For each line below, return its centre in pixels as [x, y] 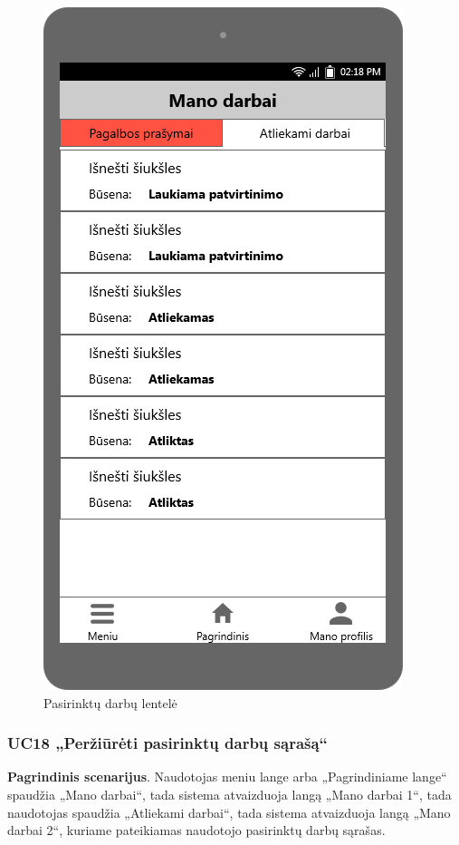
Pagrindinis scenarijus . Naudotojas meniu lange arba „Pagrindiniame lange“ [227, 777]
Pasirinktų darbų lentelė [110, 702]
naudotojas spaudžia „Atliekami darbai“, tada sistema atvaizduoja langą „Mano [229, 812]
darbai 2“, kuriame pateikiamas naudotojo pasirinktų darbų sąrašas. [196, 830]
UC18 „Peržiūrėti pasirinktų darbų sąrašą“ [167, 743]
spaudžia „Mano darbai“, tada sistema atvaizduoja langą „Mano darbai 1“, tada [229, 794]
